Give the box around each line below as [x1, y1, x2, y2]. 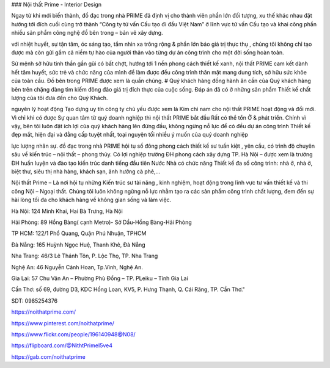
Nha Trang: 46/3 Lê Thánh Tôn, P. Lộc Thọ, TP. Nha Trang [11, 252, 158, 259]
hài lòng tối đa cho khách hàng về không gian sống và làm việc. [11, 196, 172, 204]
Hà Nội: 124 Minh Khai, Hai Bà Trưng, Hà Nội [11, 207, 123, 215]
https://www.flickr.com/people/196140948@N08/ [11, 330, 136, 338]
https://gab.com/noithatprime [11, 353, 86, 360]
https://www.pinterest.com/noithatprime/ [11, 319, 114, 327]
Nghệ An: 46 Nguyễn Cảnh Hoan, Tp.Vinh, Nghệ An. [11, 263, 143, 271]
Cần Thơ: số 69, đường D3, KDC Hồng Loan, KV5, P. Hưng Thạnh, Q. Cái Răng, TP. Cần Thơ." [11, 286, 246, 293]
